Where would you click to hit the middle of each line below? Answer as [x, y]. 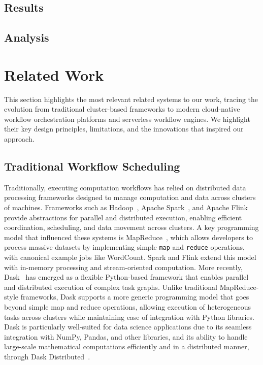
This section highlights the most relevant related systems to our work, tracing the [131, 99]
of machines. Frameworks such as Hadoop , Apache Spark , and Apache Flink [126, 207]
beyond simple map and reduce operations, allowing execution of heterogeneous [128, 307]
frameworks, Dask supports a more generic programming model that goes [135, 297]
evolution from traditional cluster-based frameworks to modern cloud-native [122, 109]
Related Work [54, 74]
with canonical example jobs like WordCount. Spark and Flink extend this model [130, 257]
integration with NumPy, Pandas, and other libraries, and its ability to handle [126, 336]
